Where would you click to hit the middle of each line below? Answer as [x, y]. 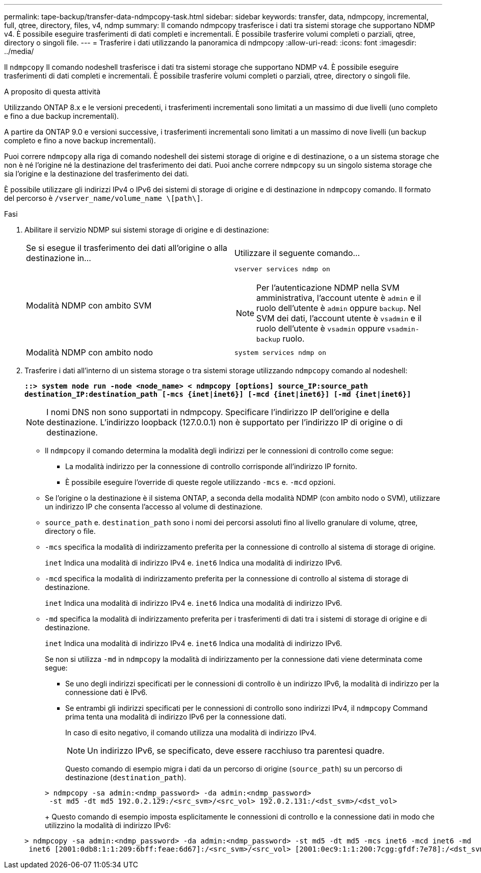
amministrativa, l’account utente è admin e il [339, 298]
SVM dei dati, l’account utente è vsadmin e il [339, 318]
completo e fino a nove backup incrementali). [80, 140]
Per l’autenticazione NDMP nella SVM [328, 288]
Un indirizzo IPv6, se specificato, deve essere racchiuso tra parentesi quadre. [236, 751]
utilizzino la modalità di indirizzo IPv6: [108, 825]
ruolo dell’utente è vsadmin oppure [321, 328]
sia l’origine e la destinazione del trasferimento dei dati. [97, 174]
